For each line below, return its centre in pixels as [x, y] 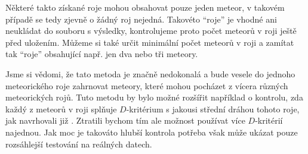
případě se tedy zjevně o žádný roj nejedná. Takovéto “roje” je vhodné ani [141, 19]
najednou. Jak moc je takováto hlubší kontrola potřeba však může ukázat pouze [152, 132]
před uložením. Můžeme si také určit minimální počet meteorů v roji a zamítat [150, 42]
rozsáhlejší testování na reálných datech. [79, 144]
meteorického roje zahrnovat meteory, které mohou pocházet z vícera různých [147, 85]
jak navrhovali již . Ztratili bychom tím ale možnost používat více [125, 120]
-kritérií [269, 120]
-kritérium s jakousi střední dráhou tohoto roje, [213, 109]
